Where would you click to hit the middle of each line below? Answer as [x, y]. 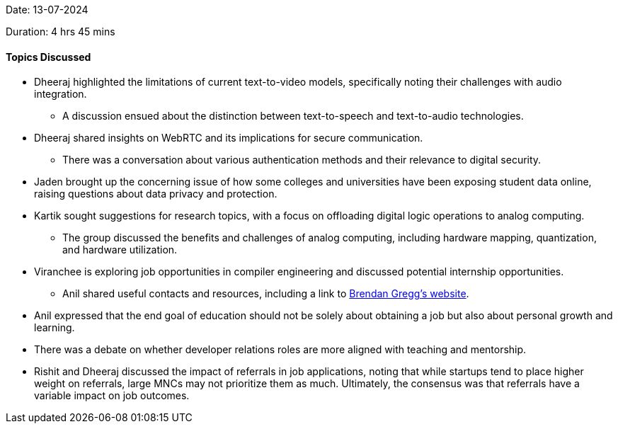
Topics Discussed [48, 57]
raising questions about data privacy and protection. [156, 194]
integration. [61, 94]
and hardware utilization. [120, 250]
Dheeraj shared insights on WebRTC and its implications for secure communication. [229, 138]
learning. [55, 328]
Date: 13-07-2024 [47, 10]
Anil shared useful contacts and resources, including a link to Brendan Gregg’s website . [266, 294]
